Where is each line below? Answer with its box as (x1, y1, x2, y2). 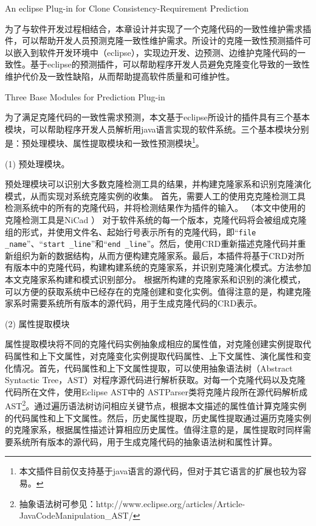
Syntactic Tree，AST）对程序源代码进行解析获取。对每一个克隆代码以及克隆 (5, 373, 306, 386)
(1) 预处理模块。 (5, 157, 70, 170)
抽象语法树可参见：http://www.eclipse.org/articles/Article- (19, 497, 246, 510)
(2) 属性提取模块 (5, 317, 70, 330)
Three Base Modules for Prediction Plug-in (5, 90, 165, 103)
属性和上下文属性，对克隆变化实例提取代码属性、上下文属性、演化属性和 (13, 350, 303, 362)
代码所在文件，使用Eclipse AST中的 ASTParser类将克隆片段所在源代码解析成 (5, 385, 308, 398)
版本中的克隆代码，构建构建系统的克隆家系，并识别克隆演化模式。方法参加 (13, 261, 311, 274)
